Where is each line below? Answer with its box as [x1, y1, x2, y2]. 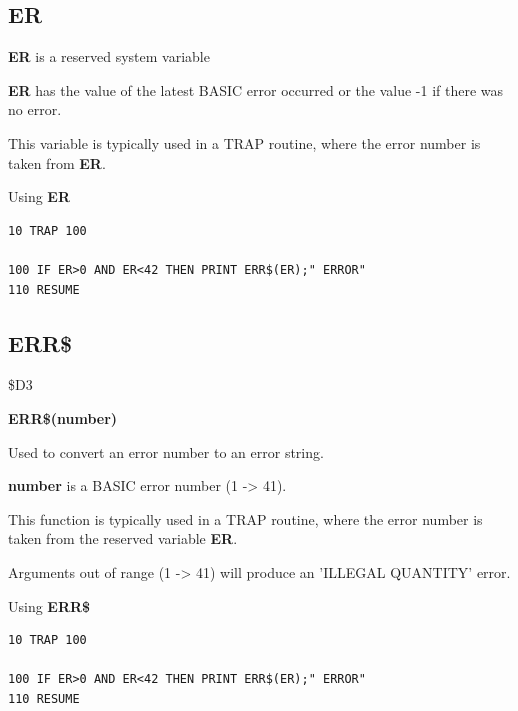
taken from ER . [8, 152, 106, 173]
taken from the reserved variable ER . [8, 528, 238, 549]
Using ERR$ [8, 595, 91, 616]
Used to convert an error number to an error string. [8, 441, 324, 462]
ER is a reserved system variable [8, 46, 210, 67]
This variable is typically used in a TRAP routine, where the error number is [8, 132, 481, 153]
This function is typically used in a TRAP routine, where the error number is [8, 508, 483, 529]
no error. [8, 99, 62, 120]
